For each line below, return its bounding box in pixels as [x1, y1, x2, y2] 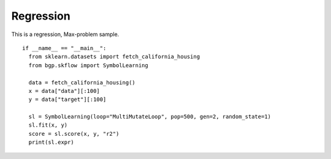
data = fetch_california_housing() [28, 79, 136, 86]
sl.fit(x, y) [28, 122, 68, 128]
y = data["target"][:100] [28, 96, 107, 103]
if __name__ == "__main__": [22, 45, 107, 51]
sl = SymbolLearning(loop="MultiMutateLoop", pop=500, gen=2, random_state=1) [28, 113, 272, 120]
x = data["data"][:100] [28, 87, 101, 94]
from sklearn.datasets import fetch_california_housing [28, 53, 200, 61]
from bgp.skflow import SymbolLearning [28, 62, 148, 68]
